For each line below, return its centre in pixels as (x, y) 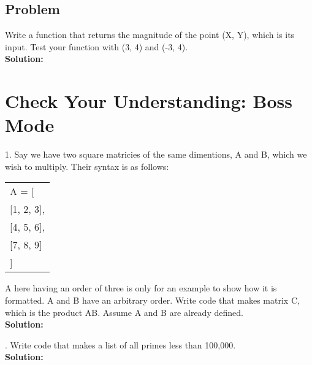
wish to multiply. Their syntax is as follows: (87, 166)
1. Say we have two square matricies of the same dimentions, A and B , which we (156, 154)
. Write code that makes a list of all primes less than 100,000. (120, 344)
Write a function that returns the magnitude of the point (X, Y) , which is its (150, 35)
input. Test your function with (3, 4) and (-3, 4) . (97, 46)
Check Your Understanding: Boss (149, 101)
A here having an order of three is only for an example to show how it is (141, 288)
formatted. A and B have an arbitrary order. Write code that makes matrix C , (152, 300)
